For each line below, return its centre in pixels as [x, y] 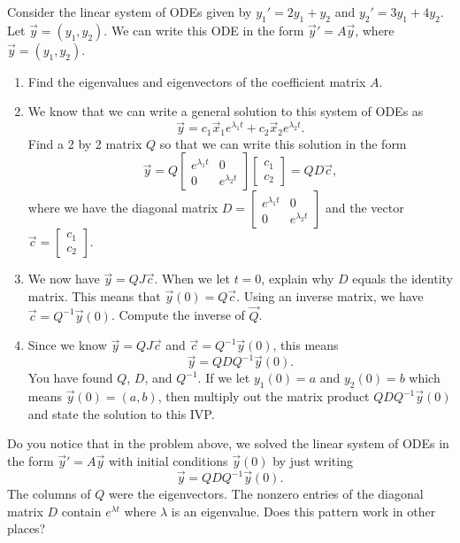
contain [81, 511]
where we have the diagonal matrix [123, 208]
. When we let [192, 279]
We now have [64, 279]
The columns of [49, 494]
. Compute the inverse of [178, 315]
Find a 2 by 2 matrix [85, 143]
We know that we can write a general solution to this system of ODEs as [226, 111]
